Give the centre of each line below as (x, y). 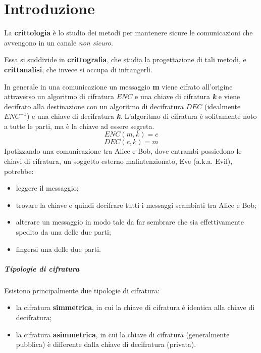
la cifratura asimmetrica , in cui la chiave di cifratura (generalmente (123, 334)
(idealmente (222, 106)
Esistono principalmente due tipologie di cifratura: (82, 290)
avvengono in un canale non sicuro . (59, 42)
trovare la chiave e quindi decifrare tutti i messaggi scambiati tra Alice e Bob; (136, 205)
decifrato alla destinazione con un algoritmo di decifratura (94, 106)
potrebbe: (19, 171)
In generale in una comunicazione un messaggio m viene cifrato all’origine (118, 86)
